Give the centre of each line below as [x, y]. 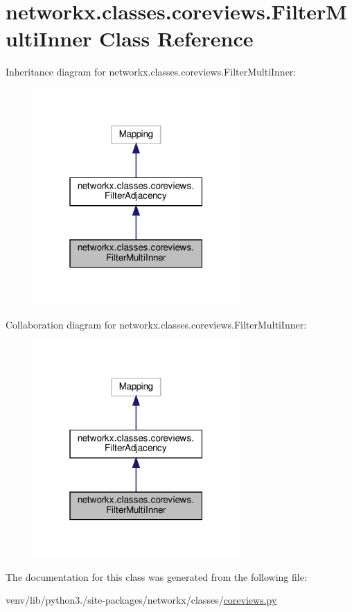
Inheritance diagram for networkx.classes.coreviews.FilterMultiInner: [151, 72]
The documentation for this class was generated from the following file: [156, 576]
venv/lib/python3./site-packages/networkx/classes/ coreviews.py [141, 600]
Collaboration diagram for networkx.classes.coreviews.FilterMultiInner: [156, 324]
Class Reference [176, 38]
